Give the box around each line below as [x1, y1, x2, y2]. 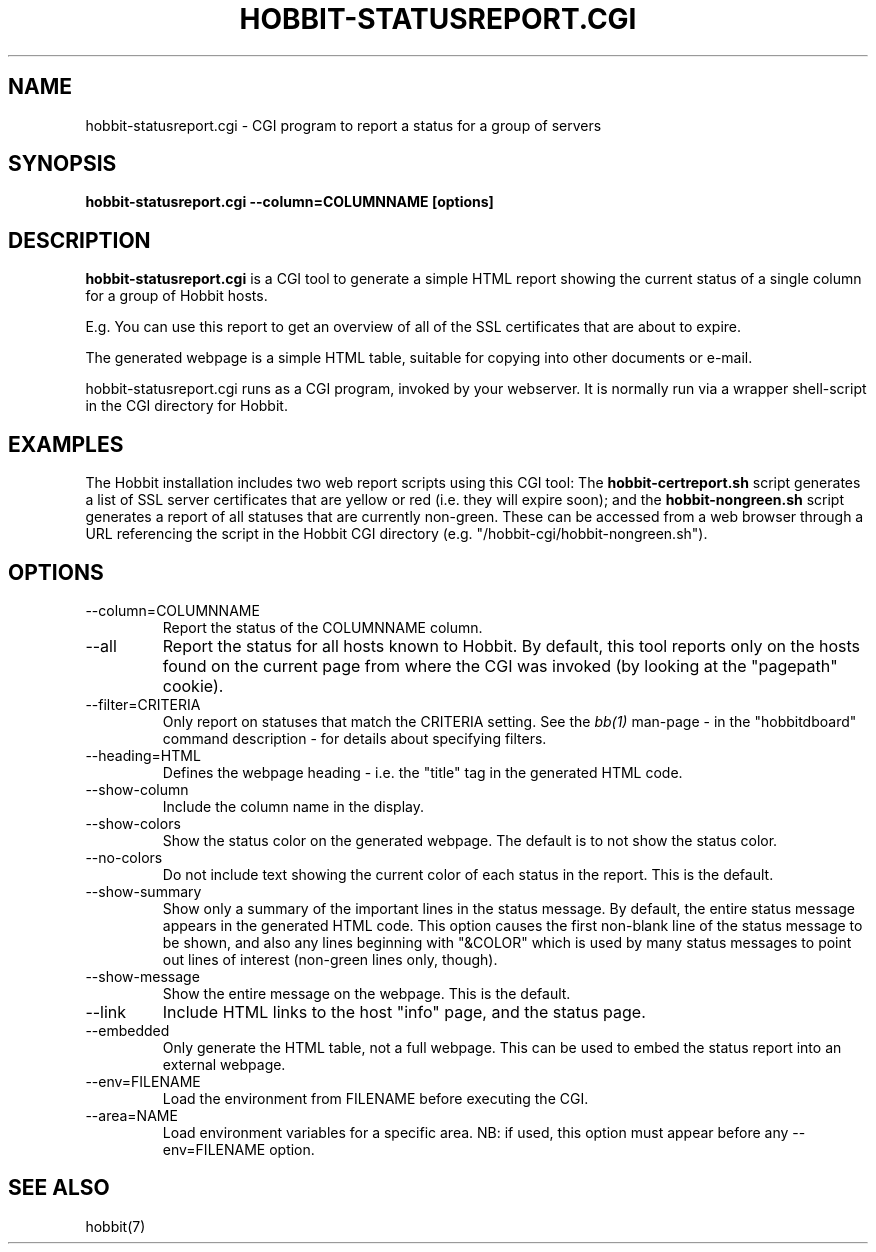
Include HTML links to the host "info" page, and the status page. [162, 1001, 646, 1022]
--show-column [85, 780, 189, 798]
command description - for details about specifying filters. [162, 729, 547, 747]
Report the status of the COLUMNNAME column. [162, 618, 483, 636]
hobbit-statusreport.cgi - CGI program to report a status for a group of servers [85, 116, 602, 134]
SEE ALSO [8, 1175, 110, 1201]
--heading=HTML [85, 746, 201, 764]
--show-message [85, 967, 200, 985]
